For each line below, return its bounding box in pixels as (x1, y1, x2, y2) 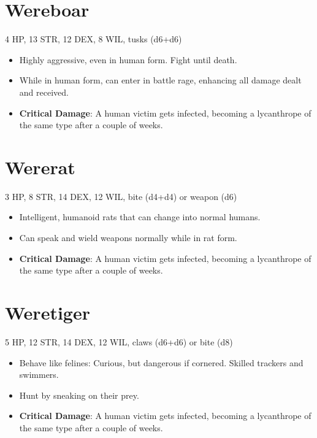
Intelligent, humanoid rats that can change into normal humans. (19, 210, 261, 223)
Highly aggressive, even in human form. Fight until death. (19, 53, 237, 66)
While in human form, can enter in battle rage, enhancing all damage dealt (19, 74, 302, 86)
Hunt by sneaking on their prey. (19, 388, 139, 401)
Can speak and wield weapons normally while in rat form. (19, 231, 237, 244)
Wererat (5, 154, 75, 179)
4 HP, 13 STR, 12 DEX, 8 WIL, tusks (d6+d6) (5, 33, 182, 45)
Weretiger (5, 299, 90, 325)
